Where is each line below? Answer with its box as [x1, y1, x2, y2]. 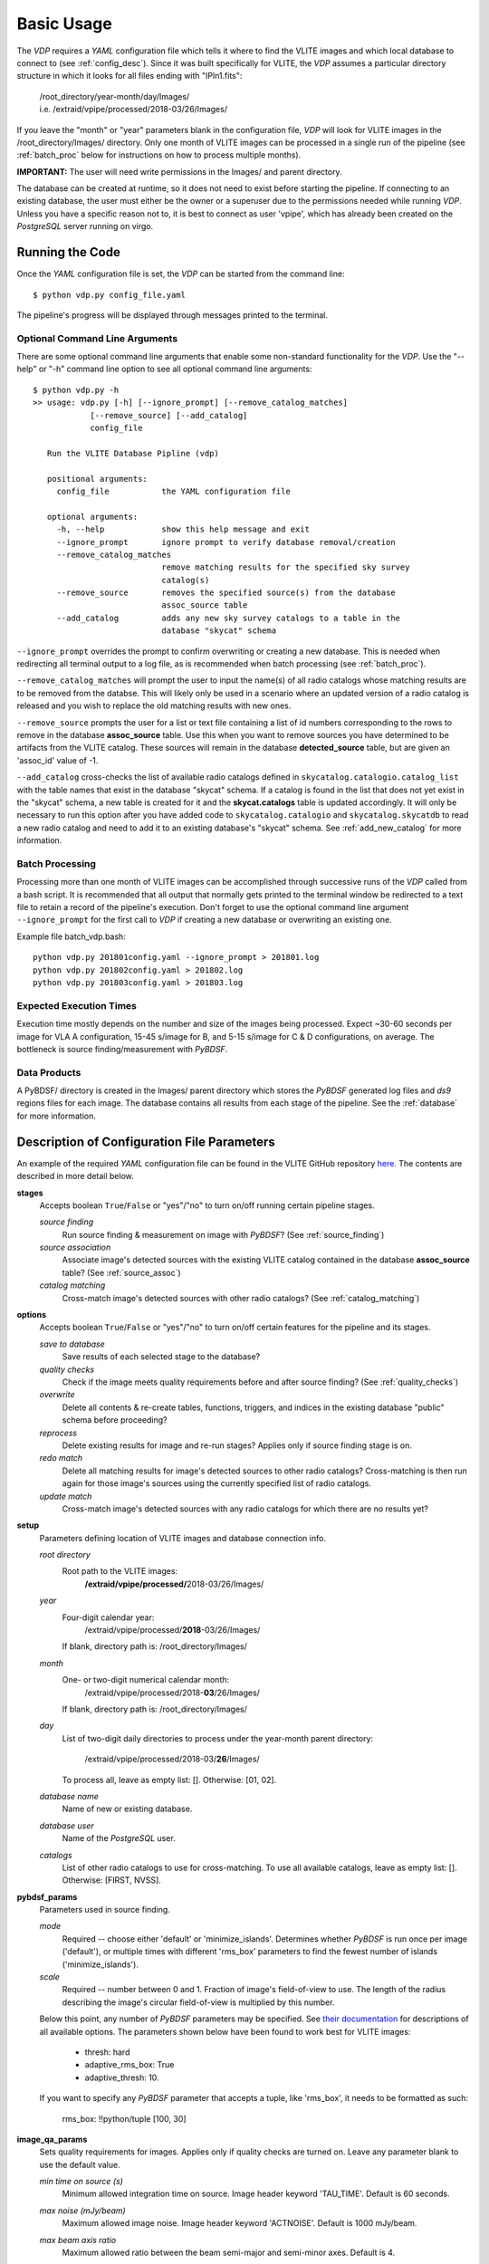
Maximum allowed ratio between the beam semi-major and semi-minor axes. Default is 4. [62, 2247, 396, 2259]
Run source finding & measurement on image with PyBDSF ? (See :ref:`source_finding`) [62, 1229, 385, 1240]
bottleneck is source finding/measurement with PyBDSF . [16, 1043, 228, 1054]
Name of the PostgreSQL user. [62, 1833, 176, 1844]
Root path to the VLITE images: [62, 1566, 178, 1577]
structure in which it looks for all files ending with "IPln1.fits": [16, 71, 243, 82]
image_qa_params [16, 2134, 88, 2144]
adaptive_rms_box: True [84, 2059, 175, 2070]
